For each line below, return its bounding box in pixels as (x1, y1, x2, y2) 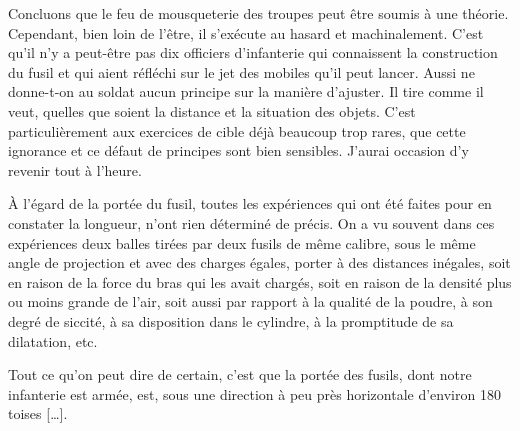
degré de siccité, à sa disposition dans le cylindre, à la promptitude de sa (8, 310, 454, 331)
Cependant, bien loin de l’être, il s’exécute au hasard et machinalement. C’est (8, 22, 484, 43)
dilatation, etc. (8, 330, 98, 351)
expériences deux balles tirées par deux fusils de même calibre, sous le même (8, 232, 476, 253)
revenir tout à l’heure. (8, 159, 142, 180)
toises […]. (8, 403, 68, 424)
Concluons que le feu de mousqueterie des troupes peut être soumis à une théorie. (8, 3, 509, 23)
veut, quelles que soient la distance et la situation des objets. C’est (8, 100, 416, 121)
